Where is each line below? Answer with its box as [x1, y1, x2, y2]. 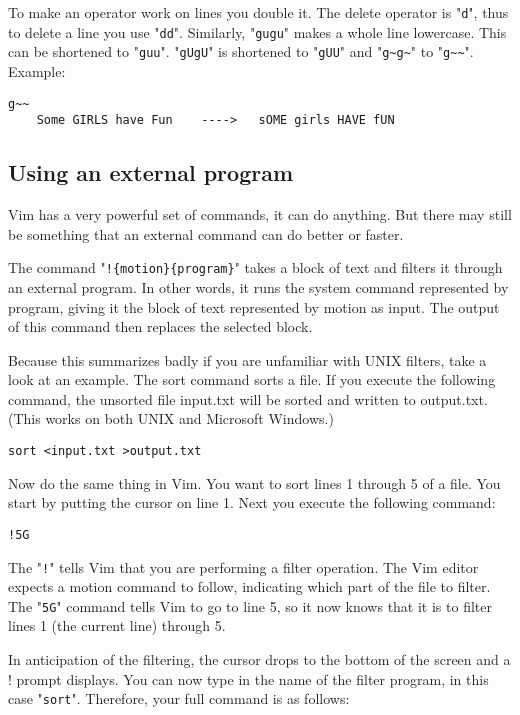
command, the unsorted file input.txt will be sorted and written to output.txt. [8, 388, 488, 409]
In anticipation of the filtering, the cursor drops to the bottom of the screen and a [8, 649, 511, 670]
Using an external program [8, 157, 294, 188]
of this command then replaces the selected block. [8, 316, 313, 337]
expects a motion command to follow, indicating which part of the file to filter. [8, 576, 491, 597]
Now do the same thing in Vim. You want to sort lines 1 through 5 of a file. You [8, 472, 501, 493]
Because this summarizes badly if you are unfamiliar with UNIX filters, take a [8, 349, 487, 370]
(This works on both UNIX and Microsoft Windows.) [8, 408, 334, 429]
